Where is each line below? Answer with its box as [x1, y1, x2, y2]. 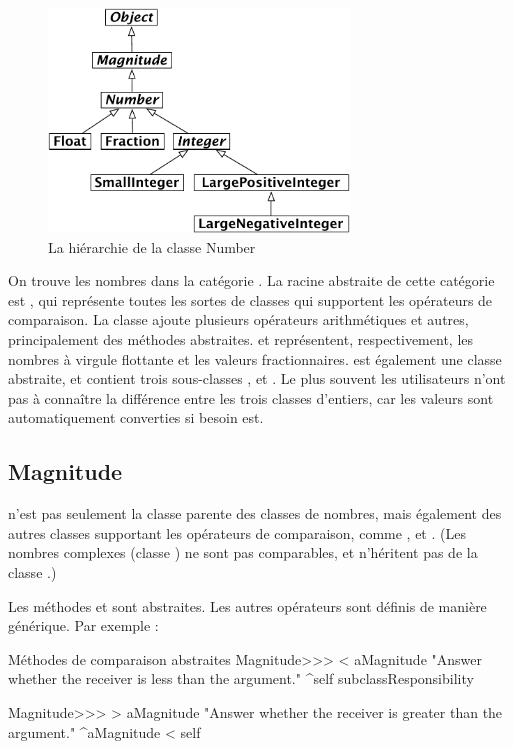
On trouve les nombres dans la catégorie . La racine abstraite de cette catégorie [8, 270, 495, 291]
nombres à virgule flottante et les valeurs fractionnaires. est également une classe [8, 348, 502, 369]
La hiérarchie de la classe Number [48, 236, 256, 257]
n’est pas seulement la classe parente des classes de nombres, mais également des [8, 503, 502, 524]
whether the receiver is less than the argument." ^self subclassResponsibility [8, 668, 474, 689]
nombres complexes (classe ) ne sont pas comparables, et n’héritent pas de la [8, 542, 478, 563]
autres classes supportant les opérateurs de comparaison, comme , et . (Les [8, 522, 466, 543]
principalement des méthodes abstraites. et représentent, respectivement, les [8, 329, 474, 350]
